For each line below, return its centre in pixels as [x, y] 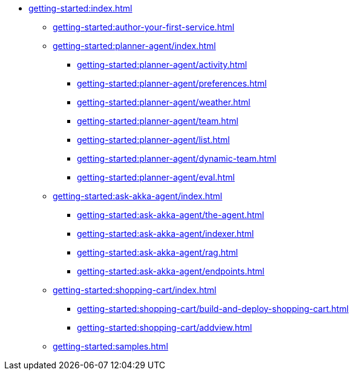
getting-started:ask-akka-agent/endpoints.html [171, 271]
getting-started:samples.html [110, 346]
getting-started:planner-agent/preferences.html [172, 83]
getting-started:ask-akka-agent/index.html [138, 196]
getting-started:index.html [80, 8]
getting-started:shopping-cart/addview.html [165, 327]
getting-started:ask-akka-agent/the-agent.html [171, 215]
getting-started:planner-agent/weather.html [164, 102]
